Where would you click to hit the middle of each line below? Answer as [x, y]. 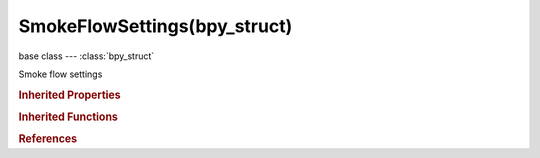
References [48, 139]
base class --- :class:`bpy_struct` [86, 56]
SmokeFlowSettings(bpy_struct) [155, 26]
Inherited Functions [68, 117]
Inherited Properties [70, 95]
